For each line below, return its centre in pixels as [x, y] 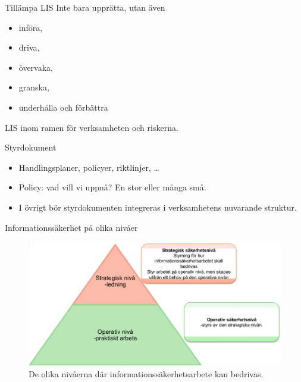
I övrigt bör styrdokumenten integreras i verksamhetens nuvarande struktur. [158, 207]
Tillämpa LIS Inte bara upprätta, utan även [85, 7]
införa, [31, 27]
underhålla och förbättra [63, 107]
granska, [34, 87]
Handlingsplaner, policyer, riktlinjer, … [89, 167]
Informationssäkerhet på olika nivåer [71, 227]
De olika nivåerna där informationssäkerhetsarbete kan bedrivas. [146, 373]
